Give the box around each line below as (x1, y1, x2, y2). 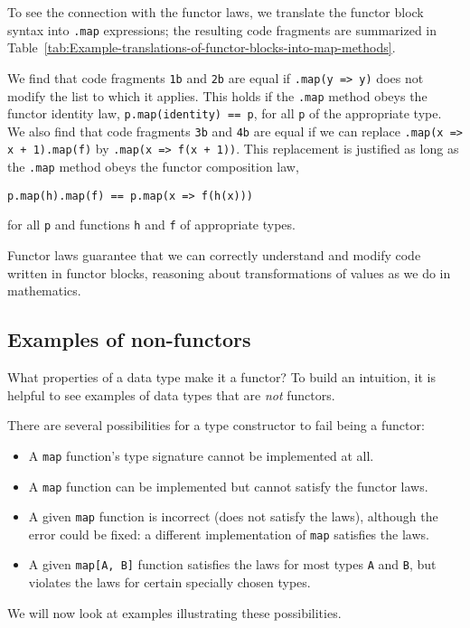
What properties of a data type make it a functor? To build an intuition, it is (7, 368, 436, 387)
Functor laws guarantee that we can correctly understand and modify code (7, 246, 421, 265)
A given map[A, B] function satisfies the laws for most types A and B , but (28, 555, 437, 574)
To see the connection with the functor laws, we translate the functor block (7, 3, 424, 21)
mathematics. (7, 281, 81, 300)
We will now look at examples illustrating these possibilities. (7, 603, 342, 622)
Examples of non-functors (7, 325, 251, 353)
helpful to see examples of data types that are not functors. (7, 385, 335, 404)
